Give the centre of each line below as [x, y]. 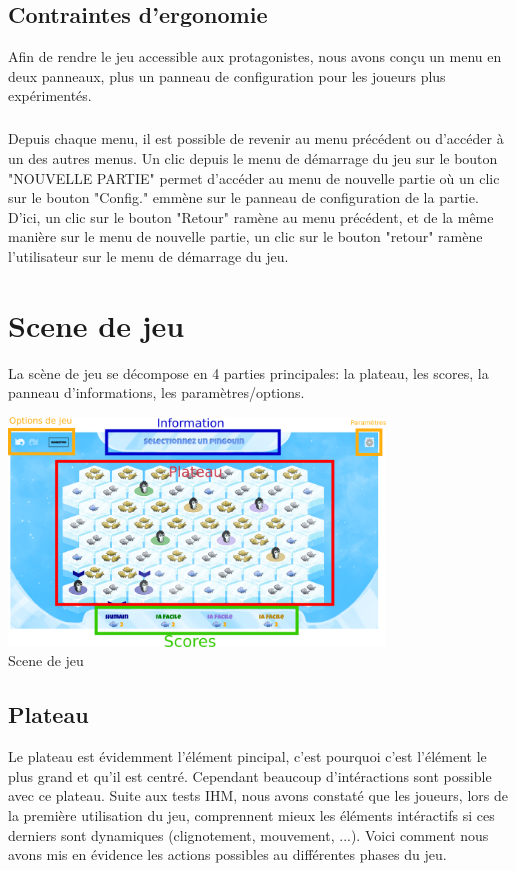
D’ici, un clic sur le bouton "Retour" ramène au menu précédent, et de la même [251, 216]
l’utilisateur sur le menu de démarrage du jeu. [148, 255]
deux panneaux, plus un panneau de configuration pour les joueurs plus [227, 75]
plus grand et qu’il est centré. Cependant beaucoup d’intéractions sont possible [250, 775]
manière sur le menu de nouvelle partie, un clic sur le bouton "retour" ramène [245, 236]
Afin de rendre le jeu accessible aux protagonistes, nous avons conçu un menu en [255, 56]
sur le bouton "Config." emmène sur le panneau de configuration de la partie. [243, 197]
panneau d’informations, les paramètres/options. [156, 392]
